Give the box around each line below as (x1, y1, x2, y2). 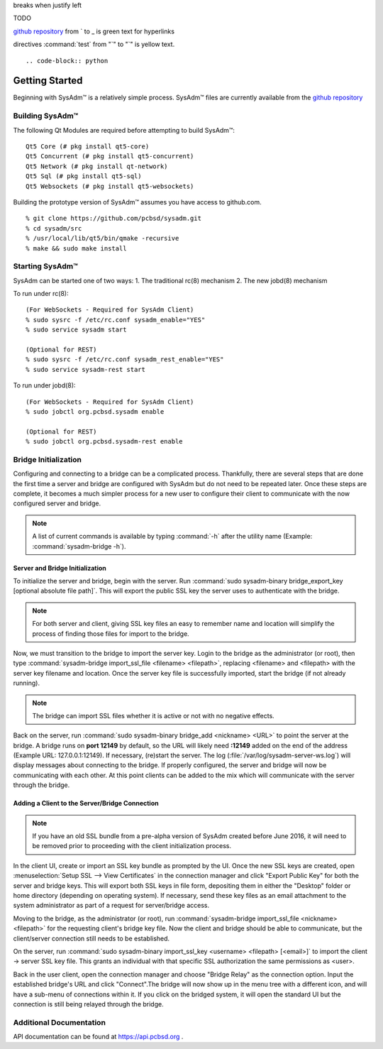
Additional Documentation (13, 1017, 106, 1027)
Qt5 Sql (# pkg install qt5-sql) (26, 172, 142, 180)
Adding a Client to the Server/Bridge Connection (13, 799, 159, 808)
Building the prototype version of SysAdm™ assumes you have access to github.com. (13, 197, 262, 206)
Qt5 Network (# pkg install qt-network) (26, 162, 168, 170)
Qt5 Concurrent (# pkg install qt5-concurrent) (26, 153, 194, 160)
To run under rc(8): (13, 290, 69, 298)
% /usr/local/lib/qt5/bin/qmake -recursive (26, 234, 179, 243)
